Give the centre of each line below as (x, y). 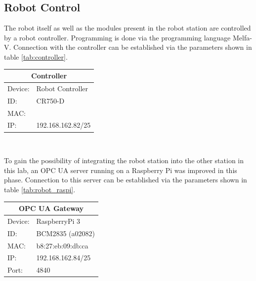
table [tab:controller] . (36, 56)
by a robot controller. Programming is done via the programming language (117, 37)
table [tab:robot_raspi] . (40, 189)
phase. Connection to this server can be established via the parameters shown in (126, 180)
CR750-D (50, 100)
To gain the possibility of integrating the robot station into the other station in (124, 160)
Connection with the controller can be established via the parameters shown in (133, 47)
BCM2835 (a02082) (65, 233)
